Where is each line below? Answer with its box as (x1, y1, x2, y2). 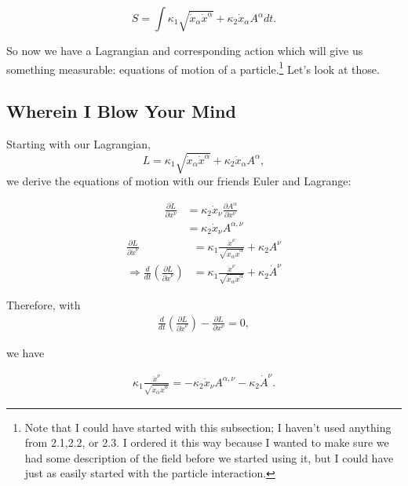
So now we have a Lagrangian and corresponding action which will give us (6, 42, 363, 58)
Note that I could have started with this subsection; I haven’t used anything (24, 418, 392, 435)
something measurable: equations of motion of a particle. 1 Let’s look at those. (6, 58, 380, 77)
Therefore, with (6, 297, 81, 313)
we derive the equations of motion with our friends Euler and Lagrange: (6, 173, 352, 189)
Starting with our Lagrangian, (6, 136, 151, 152)
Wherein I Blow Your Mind (6, 99, 236, 123)
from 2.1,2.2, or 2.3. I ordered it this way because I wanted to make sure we (24, 434, 389, 451)
